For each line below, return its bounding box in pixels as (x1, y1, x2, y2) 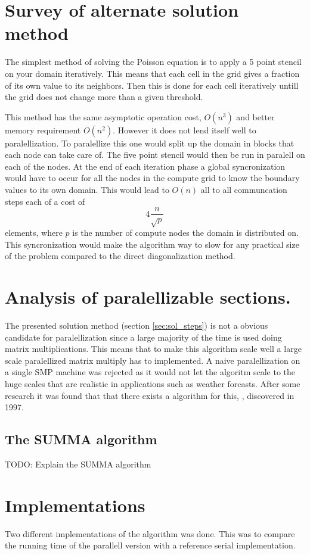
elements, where (5, 226, 63, 239)
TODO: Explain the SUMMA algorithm (5, 457, 151, 470)
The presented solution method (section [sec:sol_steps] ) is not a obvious (5, 319, 268, 331)
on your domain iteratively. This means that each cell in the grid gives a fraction (5, 67, 300, 79)
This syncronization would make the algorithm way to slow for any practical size (5, 238, 299, 250)
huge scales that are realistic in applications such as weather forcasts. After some (5, 377, 300, 389)
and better (236, 110, 275, 123)
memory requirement (5, 123, 81, 136)
